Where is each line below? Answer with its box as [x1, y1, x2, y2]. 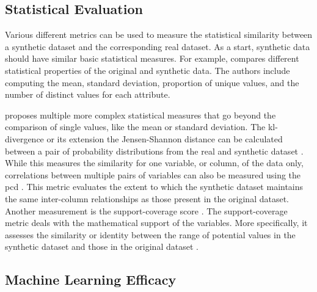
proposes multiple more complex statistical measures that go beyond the [5, 108, 276, 121]
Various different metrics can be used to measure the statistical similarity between [5, 28, 313, 41]
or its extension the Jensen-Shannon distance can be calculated [46, 132, 283, 145]
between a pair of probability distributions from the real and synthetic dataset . [5, 144, 304, 157]
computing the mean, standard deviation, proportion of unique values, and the [5, 76, 299, 89]
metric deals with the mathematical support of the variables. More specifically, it [5, 216, 308, 229]
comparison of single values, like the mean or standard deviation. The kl [5, 120, 275, 133]
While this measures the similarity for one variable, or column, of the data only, [5, 156, 304, 169]
